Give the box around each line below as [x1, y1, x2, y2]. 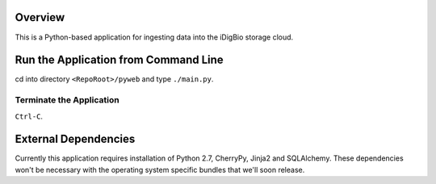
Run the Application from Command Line [15, 53, 224, 67]
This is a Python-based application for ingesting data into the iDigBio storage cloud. [15, 32, 294, 42]
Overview [15, 10, 65, 24]
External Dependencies [15, 132, 136, 146]
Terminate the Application [15, 94, 120, 106]
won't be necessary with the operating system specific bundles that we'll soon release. [15, 165, 305, 174]
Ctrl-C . [15, 111, 44, 121]
